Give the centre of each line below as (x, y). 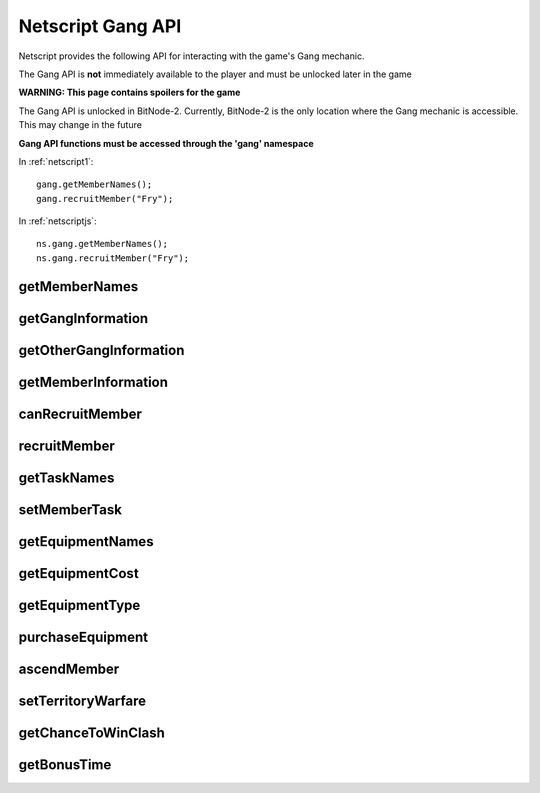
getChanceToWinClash (91, 732)
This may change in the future (80, 125)
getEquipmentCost (78, 573)
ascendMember (69, 668)
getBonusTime (65, 764)
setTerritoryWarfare (82, 700)
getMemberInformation (93, 381)
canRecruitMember (80, 413)
